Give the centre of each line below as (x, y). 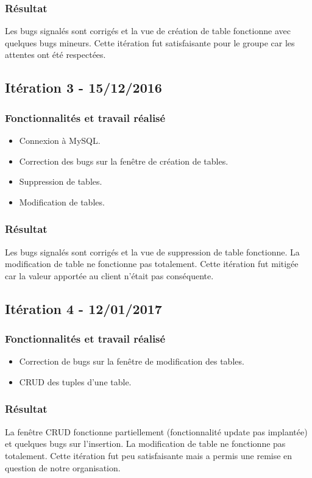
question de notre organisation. (63, 467)
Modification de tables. (62, 202)
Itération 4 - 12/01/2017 (83, 308)
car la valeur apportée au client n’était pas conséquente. (109, 275)
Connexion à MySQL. (60, 140)
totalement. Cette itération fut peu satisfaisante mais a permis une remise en (149, 455)
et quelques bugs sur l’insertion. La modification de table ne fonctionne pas (145, 444)
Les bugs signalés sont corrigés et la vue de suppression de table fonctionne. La (152, 251)
